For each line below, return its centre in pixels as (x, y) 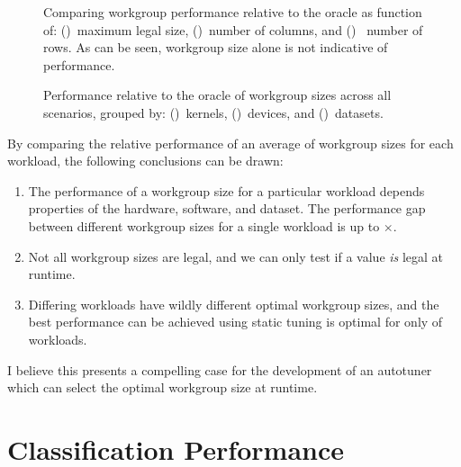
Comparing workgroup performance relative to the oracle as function (233, 12)
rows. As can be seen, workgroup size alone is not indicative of (216, 47)
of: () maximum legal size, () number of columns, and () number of (233, 29)
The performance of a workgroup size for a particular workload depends (226, 190)
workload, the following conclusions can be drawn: (145, 161)
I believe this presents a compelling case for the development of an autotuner (220, 369)
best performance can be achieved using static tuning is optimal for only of (235, 322)
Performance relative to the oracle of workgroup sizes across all (217, 95)
